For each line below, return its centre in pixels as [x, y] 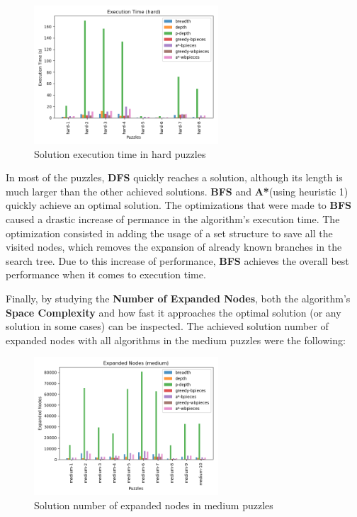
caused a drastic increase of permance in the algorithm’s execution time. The [173, 218]
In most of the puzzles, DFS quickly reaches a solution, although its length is [174, 177]
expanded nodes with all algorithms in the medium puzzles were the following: [176, 340]
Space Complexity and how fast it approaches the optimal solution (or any [174, 312]
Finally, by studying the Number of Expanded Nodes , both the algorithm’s [178, 298]
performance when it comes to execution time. [106, 274]
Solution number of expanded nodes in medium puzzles [154, 505]
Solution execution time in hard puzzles [120, 153]
